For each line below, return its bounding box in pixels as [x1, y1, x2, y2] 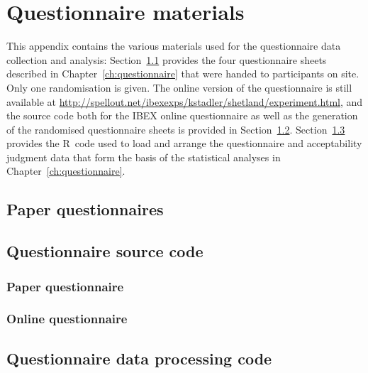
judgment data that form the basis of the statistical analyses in [6, 149, 281, 164]
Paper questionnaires [6, 198, 164, 220]
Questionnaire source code [6, 240, 203, 262]
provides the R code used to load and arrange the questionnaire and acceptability [6, 136, 362, 151]
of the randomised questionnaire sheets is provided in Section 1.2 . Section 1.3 [6, 121, 345, 136]
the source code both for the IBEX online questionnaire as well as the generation [6, 108, 358, 123]
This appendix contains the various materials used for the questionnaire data [6, 38, 341, 53]
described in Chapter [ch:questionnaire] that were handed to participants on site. [6, 66, 359, 81]
